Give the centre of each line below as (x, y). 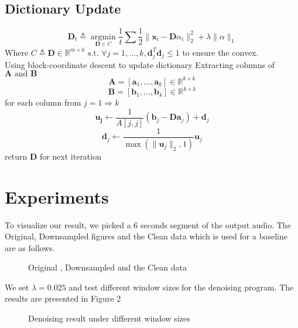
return (16, 156)
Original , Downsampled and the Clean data (107, 267)
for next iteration (70, 156)
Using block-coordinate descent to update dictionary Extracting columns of (140, 64)
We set (17, 287)
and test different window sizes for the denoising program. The (181, 287)
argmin (103, 37)
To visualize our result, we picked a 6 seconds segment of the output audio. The (148, 224)
